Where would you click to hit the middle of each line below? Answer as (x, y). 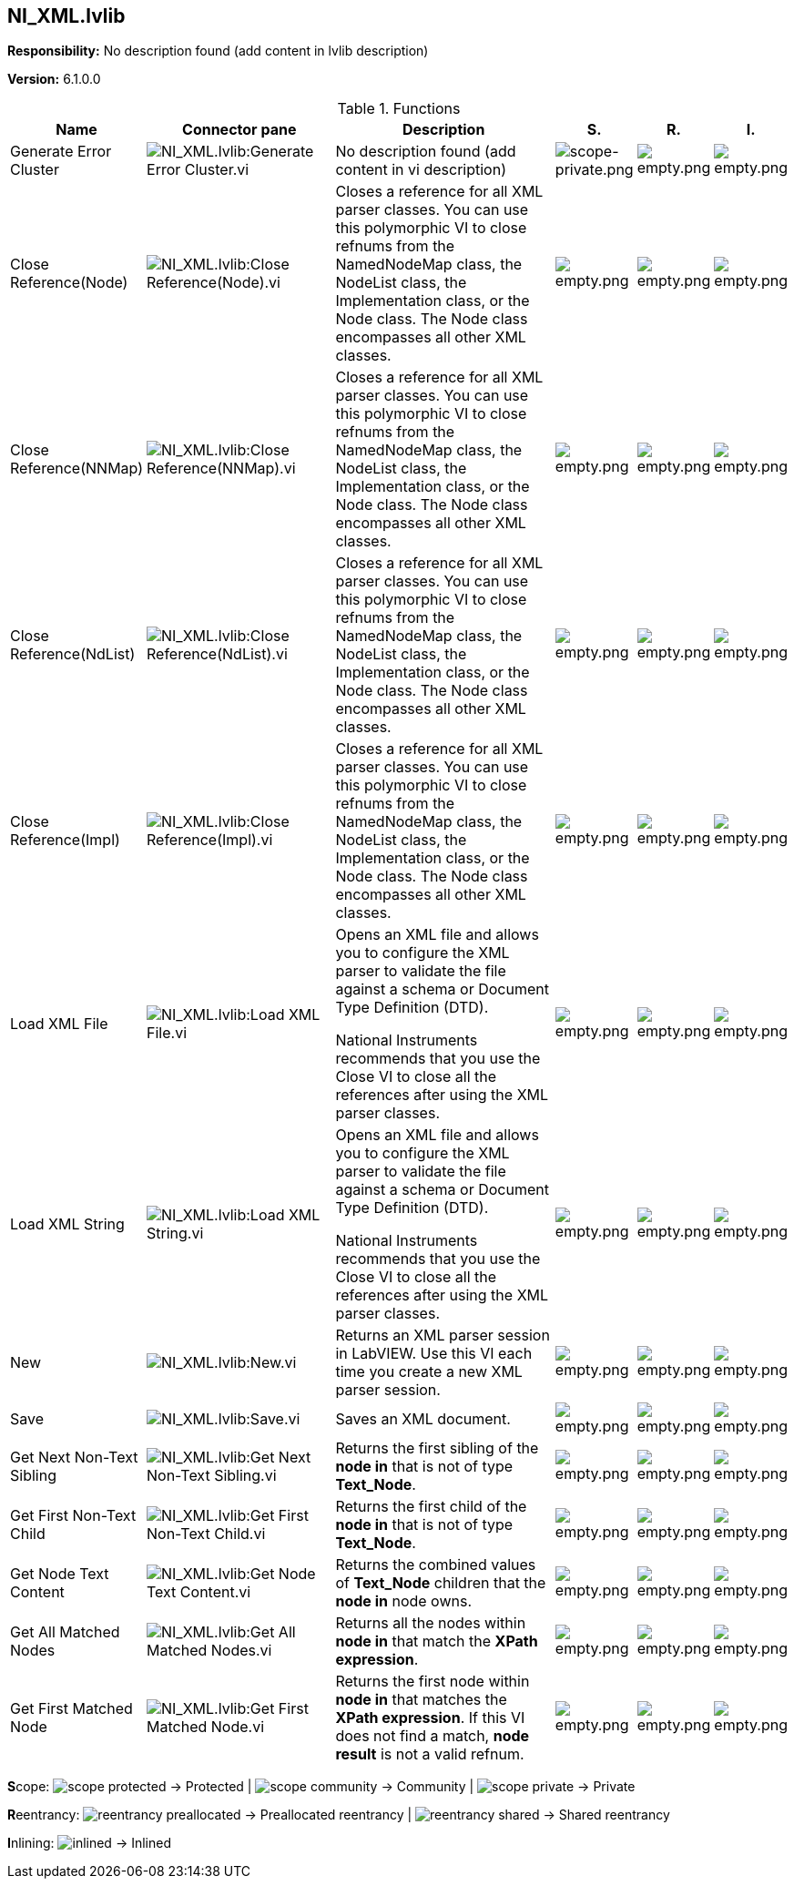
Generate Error (61, 152)
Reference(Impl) (65, 840)
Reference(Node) (69, 283)
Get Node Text (60, 1574)
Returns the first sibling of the (437, 1448)
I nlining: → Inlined (89, 1843)
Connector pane (239, 130)
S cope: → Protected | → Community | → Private (321, 1787)
